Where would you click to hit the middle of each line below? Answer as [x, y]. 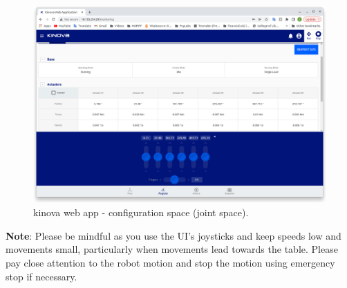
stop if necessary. [41, 276]
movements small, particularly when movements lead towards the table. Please [172, 249]
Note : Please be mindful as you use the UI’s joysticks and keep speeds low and [173, 235]
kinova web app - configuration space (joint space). [141, 212]
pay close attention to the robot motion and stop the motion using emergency [170, 263]
